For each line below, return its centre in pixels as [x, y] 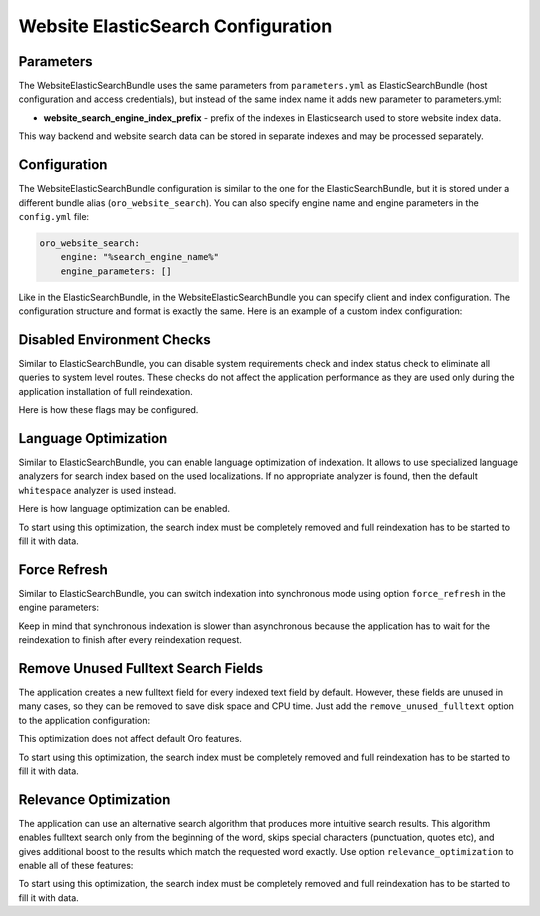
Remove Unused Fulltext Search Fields [141, 668]
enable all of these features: [76, 866]
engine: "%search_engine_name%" [140, 257]
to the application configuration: [84, 720]
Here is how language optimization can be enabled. [124, 509]
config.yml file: [54, 216]
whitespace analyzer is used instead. [97, 490]
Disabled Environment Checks [115, 339]
